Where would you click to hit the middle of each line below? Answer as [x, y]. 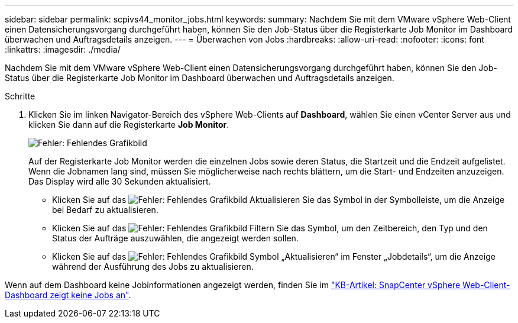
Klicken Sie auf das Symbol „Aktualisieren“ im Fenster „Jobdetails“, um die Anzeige [274, 256]
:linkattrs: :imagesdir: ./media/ [63, 49]
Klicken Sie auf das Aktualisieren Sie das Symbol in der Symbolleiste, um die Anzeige [279, 200]
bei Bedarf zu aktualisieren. [105, 210]
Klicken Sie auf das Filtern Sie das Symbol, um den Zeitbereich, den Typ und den [270, 228]
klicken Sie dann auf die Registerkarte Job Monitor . [129, 125]
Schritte [20, 96]
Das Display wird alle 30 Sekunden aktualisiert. [120, 181]
